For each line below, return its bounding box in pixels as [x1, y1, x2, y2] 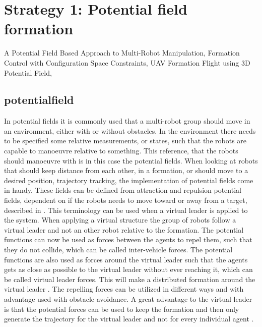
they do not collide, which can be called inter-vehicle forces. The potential [4, 244, 233, 255]
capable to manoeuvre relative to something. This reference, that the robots [4, 145, 238, 156]
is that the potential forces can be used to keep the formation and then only [4, 303, 239, 314]
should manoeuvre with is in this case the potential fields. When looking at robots [4, 155, 258, 166]
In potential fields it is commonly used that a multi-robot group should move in [4, 116, 250, 126]
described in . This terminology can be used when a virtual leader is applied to [4, 204, 248, 215]
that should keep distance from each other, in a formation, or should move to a [4, 165, 248, 176]
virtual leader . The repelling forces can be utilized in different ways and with [4, 284, 244, 294]
